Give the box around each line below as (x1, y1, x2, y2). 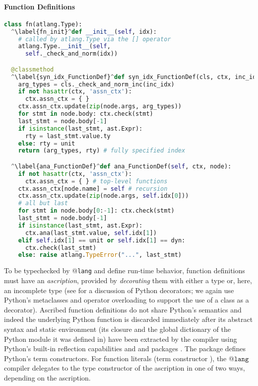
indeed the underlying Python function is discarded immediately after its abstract (4, 314, 253, 324)
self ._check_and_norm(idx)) (25, 50, 118, 58)
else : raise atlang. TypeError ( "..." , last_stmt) (18, 251, 182, 259)
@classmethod (11, 66, 54, 73)
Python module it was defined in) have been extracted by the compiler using (4, 333, 237, 344)
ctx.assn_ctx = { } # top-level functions (25, 177, 168, 185)
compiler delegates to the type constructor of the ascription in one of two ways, (4, 363, 245, 373)
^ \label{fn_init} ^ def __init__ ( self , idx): (11, 28, 157, 35)
